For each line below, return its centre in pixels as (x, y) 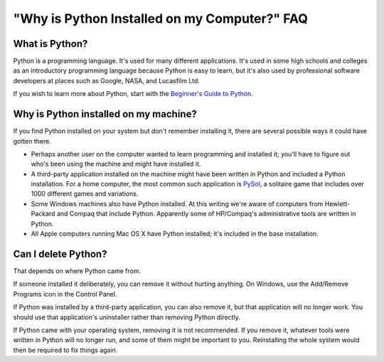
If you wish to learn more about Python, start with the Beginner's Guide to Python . (133, 94)
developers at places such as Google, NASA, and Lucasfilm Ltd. (107, 80)
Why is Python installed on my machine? (105, 114)
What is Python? (50, 44)
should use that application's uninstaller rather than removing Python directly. (127, 317)
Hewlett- (337, 203)
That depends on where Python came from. (77, 271)
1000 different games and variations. (85, 194)
